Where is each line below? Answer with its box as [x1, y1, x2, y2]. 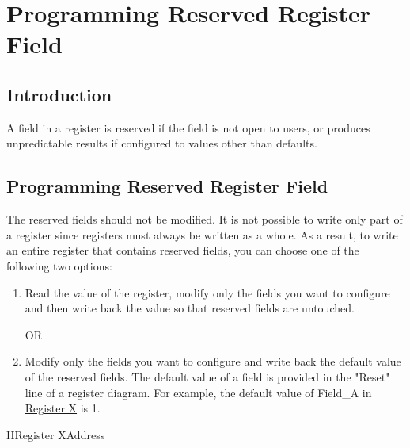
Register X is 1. [25, 400, 101, 416]
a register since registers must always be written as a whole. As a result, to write [6, 226, 398, 243]
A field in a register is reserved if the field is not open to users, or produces [6, 119, 370, 136]
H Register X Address [6, 426, 105, 442]
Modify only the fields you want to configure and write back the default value [25, 353, 401, 370]
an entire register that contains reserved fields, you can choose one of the [6, 242, 359, 258]
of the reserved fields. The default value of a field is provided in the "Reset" [25, 368, 390, 385]
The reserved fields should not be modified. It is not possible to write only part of [6, 211, 403, 228]
